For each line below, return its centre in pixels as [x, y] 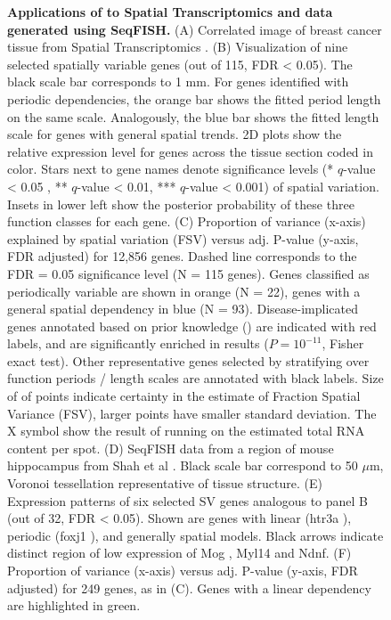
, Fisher [343, 343]
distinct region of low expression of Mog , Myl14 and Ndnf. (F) [179, 553]
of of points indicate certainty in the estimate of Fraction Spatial [184, 396]
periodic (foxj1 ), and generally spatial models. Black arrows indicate [195, 535]
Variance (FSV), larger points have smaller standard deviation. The [192, 413]
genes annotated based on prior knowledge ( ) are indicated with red [192, 326]
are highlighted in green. [74, 605]
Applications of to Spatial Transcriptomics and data [170, 12]
